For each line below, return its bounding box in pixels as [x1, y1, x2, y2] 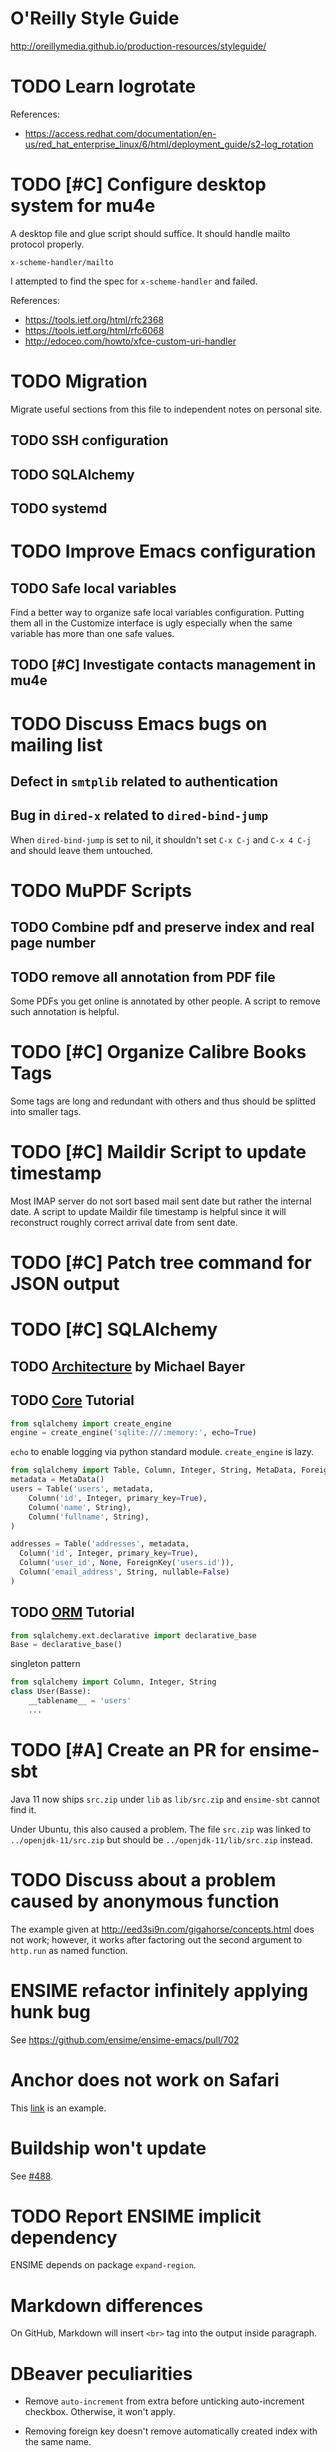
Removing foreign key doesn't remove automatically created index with [24, 2425, 318, 2437]
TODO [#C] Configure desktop [10, 173, 267, 196]
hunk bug [10, 2000, 91, 2023]
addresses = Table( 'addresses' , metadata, [10, 1539, 190, 1549]
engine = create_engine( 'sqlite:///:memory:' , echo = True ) [10, 1428, 257, 1438]
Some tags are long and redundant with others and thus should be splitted [10, 1095, 317, 1107]
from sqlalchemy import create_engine [10, 1418, 172, 1429]
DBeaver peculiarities [10, 2362, 193, 2385]
